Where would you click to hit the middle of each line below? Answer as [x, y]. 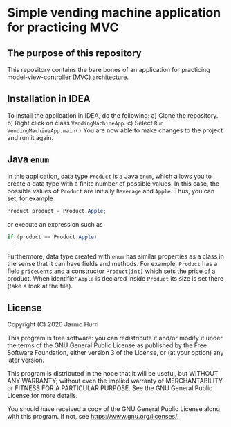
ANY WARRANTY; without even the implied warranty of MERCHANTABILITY [115, 381]
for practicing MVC [63, 27]
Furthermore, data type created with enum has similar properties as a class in [116, 256]
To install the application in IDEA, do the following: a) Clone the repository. [113, 115]
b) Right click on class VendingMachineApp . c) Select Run [85, 123]
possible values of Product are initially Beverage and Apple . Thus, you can [111, 191]
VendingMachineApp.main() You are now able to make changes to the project [115, 130]
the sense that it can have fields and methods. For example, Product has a [112, 264]
